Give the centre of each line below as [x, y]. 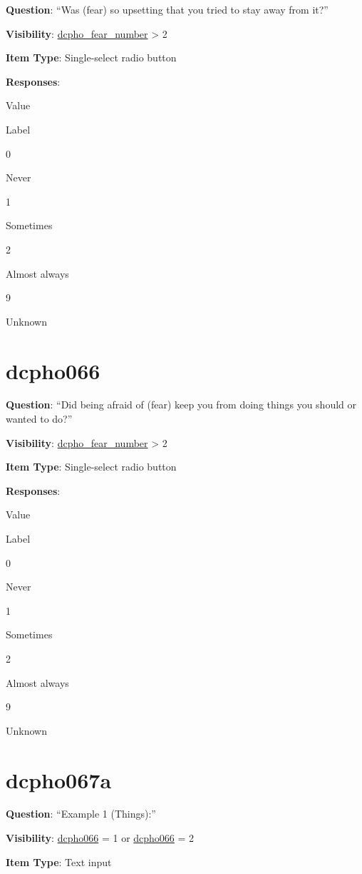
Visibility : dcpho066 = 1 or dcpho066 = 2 [100, 838]
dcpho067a [59, 779]
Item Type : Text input [59, 862]
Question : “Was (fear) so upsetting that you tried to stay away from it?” [167, 9]
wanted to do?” [39, 419]
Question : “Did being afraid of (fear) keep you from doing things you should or [181, 405]
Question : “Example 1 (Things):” [81, 814]
